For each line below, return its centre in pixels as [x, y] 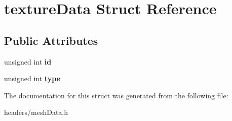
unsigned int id [28, 61]
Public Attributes [51, 40]
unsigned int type [32, 78]
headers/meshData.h [36, 112]
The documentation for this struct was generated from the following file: [116, 95]
